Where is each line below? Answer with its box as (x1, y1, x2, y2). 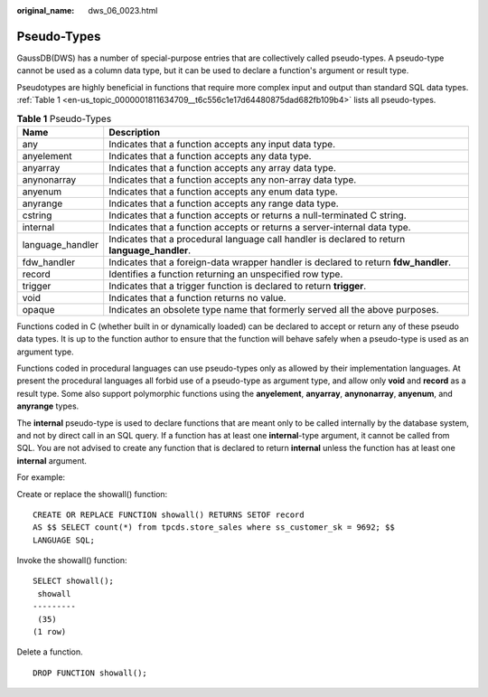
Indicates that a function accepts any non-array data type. (108, 173, 357, 185)
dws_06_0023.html (88, 5, 158, 15)
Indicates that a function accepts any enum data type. (108, 185, 338, 198)
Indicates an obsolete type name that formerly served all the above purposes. (108, 303, 439, 316)
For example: (16, 472, 66, 483)
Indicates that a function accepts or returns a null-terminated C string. (108, 209, 407, 221)
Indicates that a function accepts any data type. (108, 149, 312, 162)
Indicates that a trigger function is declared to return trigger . (108, 279, 367, 292)
